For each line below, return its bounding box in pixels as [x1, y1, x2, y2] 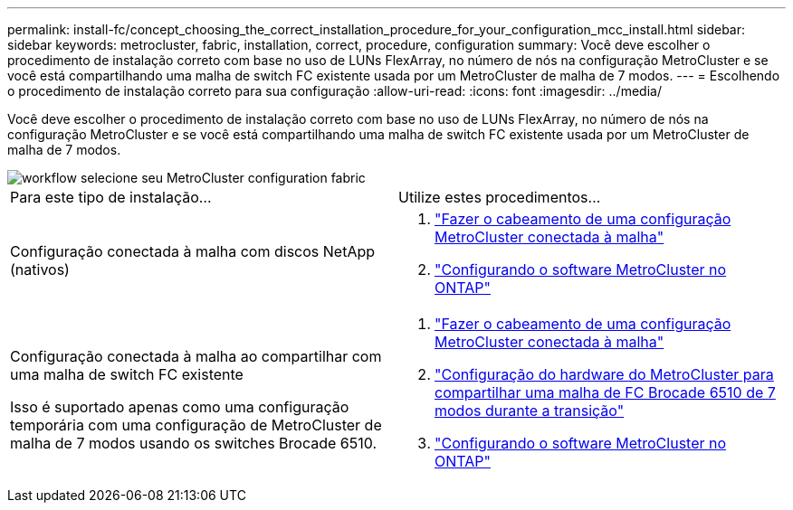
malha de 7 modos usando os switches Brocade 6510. [10, 434, 377, 452]
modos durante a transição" [435, 401, 625, 420]
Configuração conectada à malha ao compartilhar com [10, 347, 382, 365]
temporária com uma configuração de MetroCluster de [10, 416, 382, 434]
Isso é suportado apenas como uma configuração [10, 398, 349, 416]
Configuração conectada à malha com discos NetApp [10, 242, 376, 260]
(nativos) [10, 260, 70, 279]
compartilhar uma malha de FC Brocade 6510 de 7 [435, 383, 776, 401]
